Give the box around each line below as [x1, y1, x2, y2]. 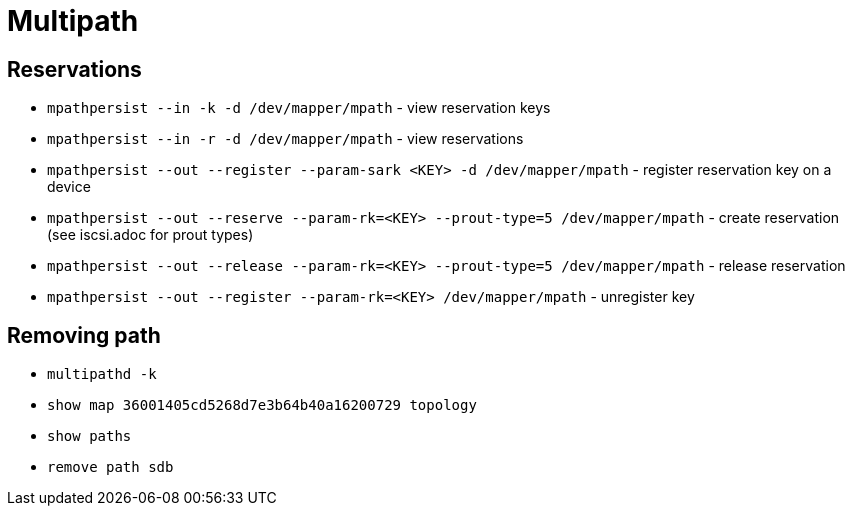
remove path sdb [47, 459, 174, 476]
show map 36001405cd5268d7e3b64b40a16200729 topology [47, 397, 477, 414]
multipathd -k [47, 366, 157, 383]
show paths [47, 428, 132, 445]
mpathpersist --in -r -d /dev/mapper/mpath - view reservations [47, 130, 524, 148]
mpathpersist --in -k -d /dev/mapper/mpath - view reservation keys [47, 99, 551, 117]
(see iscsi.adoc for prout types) [47, 226, 254, 244]
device [47, 178, 91, 196]
